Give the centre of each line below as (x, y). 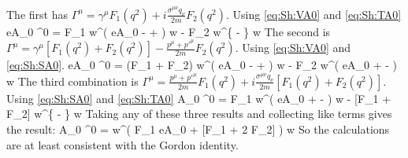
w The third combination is (72, 81)
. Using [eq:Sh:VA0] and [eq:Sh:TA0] (314, 14)
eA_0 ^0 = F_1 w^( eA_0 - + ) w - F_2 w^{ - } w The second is (169, 31)
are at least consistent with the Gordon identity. (122, 144)
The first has (37, 14)
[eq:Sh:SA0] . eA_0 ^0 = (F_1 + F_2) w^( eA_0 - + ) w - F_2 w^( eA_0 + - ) (202, 65)
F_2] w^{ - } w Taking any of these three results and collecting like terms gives (199, 114)
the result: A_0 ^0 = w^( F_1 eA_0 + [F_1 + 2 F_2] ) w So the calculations (198, 129)
